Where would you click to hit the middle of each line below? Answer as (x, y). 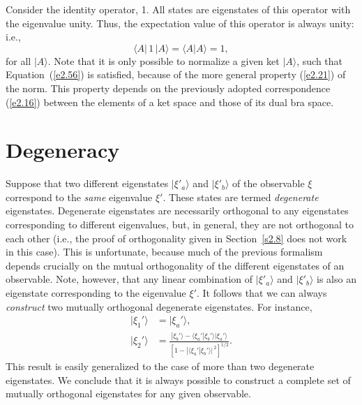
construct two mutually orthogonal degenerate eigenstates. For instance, (159, 306)
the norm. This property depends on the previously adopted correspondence (168, 88)
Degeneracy (63, 150)
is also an (336, 279)
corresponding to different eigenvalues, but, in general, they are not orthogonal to (180, 224)
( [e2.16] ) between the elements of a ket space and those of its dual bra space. (170, 102)
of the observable (269, 183)
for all (18, 60)
